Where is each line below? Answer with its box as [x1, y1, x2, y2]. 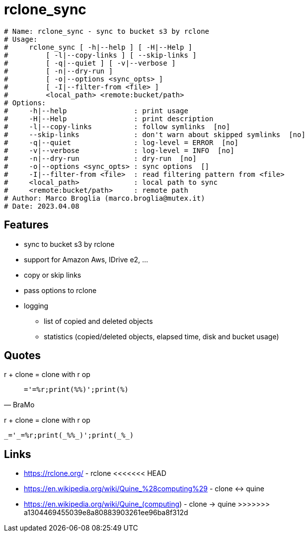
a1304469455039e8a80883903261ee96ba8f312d [24, 508, 188, 517]
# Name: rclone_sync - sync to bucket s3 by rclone [4, 27, 210, 35]
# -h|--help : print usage [4, 106, 188, 115]
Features [4, 219, 49, 231]
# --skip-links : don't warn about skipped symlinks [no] [4, 130, 306, 139]
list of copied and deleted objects [44, 316, 153, 325]
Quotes [4, 349, 41, 362]
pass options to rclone [24, 286, 97, 295]
